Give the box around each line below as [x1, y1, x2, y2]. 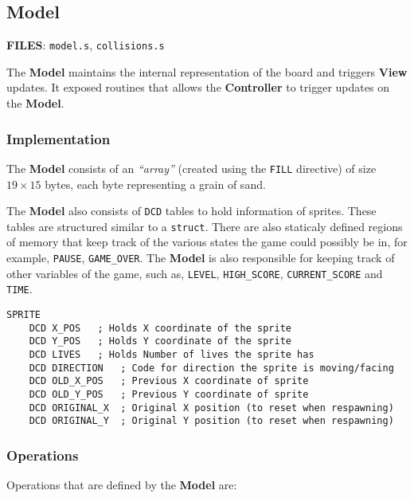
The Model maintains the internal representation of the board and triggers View [6, 63, 408, 80]
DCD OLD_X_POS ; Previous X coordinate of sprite [29, 375, 309, 387]
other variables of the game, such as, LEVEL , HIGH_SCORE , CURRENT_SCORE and [6, 265, 383, 281]
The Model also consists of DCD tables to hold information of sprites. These [6, 202, 377, 219]
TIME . [6, 280, 33, 297]
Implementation [6, 128, 111, 148]
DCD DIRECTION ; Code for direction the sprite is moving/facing [29, 362, 394, 374]
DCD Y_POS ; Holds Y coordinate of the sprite [29, 335, 291, 347]
